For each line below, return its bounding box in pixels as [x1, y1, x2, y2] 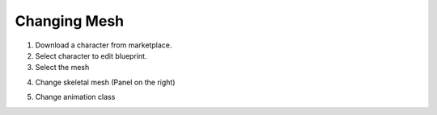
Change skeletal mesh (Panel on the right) [35, 77, 176, 87]
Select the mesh [35, 63, 90, 72]
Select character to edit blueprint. [35, 51, 147, 60]
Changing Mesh [15, 12, 125, 30]
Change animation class [35, 92, 116, 102]
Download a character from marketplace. [35, 40, 172, 50]
